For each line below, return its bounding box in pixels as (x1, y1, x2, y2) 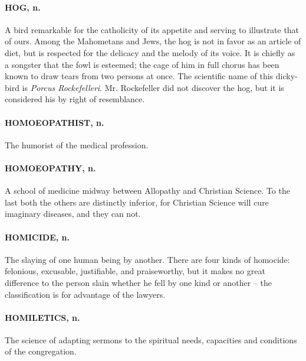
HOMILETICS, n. (5, 311, 80, 323)
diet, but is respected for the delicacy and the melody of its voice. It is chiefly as (5, 46, 295, 58)
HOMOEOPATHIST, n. (5, 116, 104, 128)
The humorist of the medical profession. (5, 138, 149, 151)
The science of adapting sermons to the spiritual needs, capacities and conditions (5, 333, 297, 346)
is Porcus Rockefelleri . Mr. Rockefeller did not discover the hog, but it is (22, 81, 284, 93)
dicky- (275, 70, 298, 82)
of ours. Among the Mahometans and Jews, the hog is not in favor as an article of (5, 35, 301, 47)
